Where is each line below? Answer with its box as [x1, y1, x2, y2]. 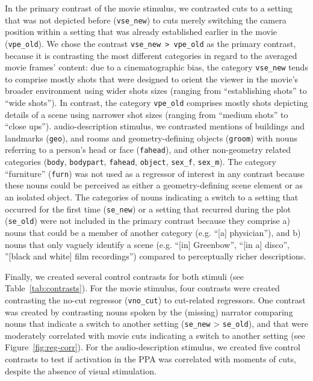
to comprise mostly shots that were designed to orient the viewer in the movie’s [5, 72, 299, 85]
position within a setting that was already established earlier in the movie [5, 25, 277, 38]
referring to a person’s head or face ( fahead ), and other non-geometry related [5, 143, 291, 156]
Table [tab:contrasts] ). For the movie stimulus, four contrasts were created [5, 282, 280, 294]
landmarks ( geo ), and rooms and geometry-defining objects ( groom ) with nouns [5, 131, 297, 144]
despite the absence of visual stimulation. [5, 364, 156, 377]
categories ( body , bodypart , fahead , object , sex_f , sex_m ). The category [5, 155, 276, 168]
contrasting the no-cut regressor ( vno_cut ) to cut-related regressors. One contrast [5, 293, 306, 306]
